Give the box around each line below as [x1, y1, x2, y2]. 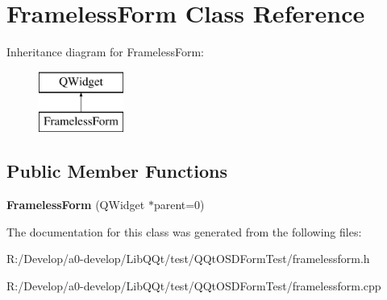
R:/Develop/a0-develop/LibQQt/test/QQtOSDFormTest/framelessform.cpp [6, 277, 381, 294]
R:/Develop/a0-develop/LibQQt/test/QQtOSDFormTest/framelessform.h [6, 250, 370, 267]
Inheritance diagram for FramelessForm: [6, 43, 204, 60]
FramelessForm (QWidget [6, 196, 145, 213]
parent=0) [153, 196, 205, 213]
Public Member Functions [6, 158, 227, 183]
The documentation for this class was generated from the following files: [6, 223, 362, 240]
